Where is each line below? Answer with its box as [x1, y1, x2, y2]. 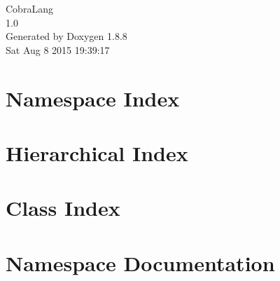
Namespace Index [6, 83, 180, 112]
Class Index [6, 193, 120, 222]
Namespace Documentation [6, 248, 275, 277]
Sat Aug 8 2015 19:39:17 [6, 42, 110, 57]
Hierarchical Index [6, 138, 188, 167]
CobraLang [6, 1, 53, 15]
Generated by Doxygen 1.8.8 [6, 29, 127, 43]
